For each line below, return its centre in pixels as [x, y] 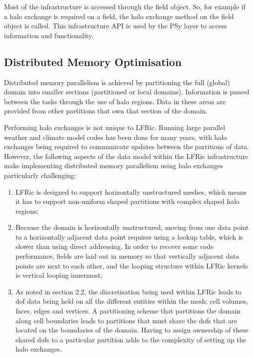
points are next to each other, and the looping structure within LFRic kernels [132, 265]
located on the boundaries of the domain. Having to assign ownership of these [132, 330]
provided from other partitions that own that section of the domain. [106, 111]
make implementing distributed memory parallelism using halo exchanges [114, 166]
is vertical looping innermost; [59, 275]
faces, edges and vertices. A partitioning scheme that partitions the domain [128, 311]
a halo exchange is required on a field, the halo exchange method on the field [119, 16]
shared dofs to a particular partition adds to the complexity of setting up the [131, 339]
